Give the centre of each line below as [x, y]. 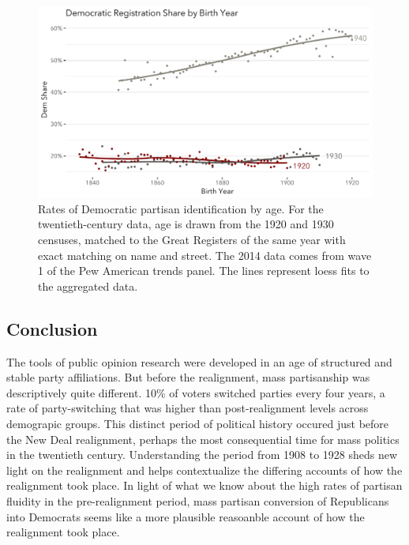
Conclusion [52, 328]
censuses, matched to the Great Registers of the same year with [192, 239]
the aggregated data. [88, 286]
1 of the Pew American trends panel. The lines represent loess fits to [204, 271]
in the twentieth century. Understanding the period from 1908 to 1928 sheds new [202, 455]
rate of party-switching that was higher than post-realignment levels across [188, 408]
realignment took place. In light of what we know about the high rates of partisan [204, 485]
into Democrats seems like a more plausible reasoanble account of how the [186, 516]
